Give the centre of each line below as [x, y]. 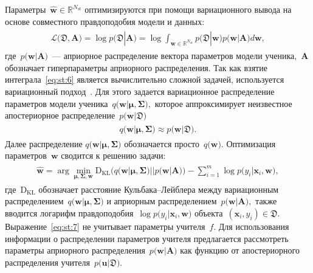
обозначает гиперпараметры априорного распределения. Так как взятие [136, 67]
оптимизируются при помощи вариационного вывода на [188, 9]
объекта [209, 213]
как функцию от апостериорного [240, 250]
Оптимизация [251, 143]
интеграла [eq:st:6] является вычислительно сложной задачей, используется [145, 79]
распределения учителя [47, 262]
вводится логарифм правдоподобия [69, 213]
